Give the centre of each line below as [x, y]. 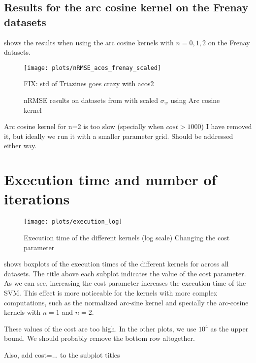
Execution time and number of [110, 180]
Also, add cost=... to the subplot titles [62, 354]
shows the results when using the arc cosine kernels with [89, 42]
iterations [37, 199]
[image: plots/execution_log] [73, 222]
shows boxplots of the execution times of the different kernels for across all [116, 264]
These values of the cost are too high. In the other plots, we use [100, 328]
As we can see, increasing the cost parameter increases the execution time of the [125, 283]
